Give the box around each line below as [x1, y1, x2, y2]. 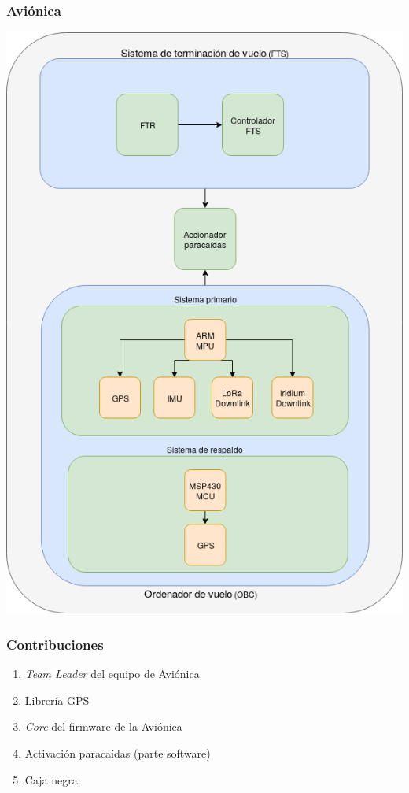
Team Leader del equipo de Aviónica [24, 665, 200, 682]
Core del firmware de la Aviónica [24, 718, 182, 735]
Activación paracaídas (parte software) [24, 745, 211, 762]
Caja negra [24, 771, 78, 787]
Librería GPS [24, 691, 90, 708]
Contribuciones [6, 634, 104, 654]
